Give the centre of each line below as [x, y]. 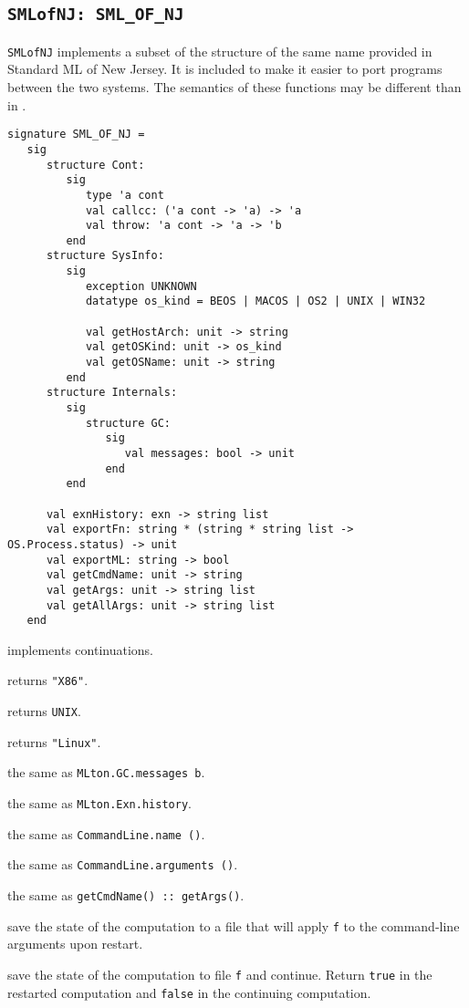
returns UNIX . [44, 711]
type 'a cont [125, 195]
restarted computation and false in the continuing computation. [189, 992]
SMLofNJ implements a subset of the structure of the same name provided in [220, 51]
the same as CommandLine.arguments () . [123, 864]
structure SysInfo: [105, 256]
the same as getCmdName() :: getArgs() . [126, 895]
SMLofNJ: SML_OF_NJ [96, 15]
